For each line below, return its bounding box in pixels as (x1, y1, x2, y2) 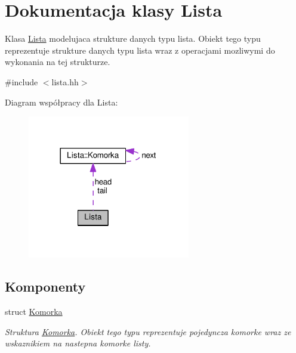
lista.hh (51, 75, 79, 88)
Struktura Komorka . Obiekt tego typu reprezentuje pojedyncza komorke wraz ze (5, 325, 291, 337)
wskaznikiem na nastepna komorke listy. (5, 337, 151, 349)
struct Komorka (5, 305, 63, 318)
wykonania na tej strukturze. (5, 55, 110, 68)
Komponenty (5, 277, 86, 296)
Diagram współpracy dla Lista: (5, 95, 118, 108)
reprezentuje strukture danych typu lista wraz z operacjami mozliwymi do (5, 44, 275, 56)
